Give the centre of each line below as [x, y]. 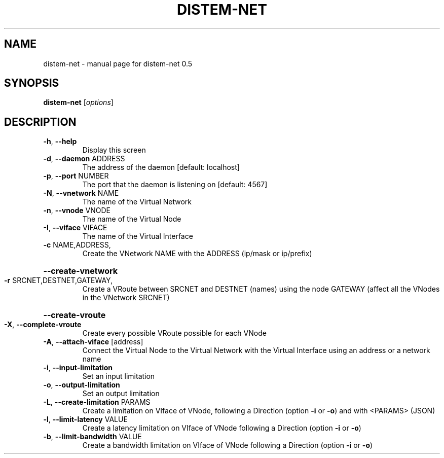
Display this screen [114, 150]
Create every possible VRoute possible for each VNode [174, 333]
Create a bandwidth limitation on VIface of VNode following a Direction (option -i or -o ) [228, 445]
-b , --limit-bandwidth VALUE [92, 437]
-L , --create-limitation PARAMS [97, 402]
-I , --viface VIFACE [75, 228]
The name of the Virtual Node [132, 219]
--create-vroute [75, 315]
